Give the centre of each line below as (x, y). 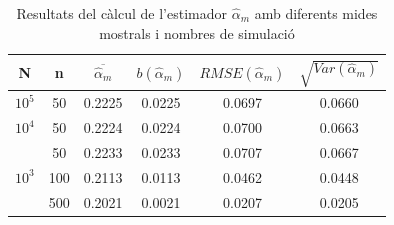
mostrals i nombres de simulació (197, 32)
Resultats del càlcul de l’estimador (122, 13)
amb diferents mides (316, 13)
